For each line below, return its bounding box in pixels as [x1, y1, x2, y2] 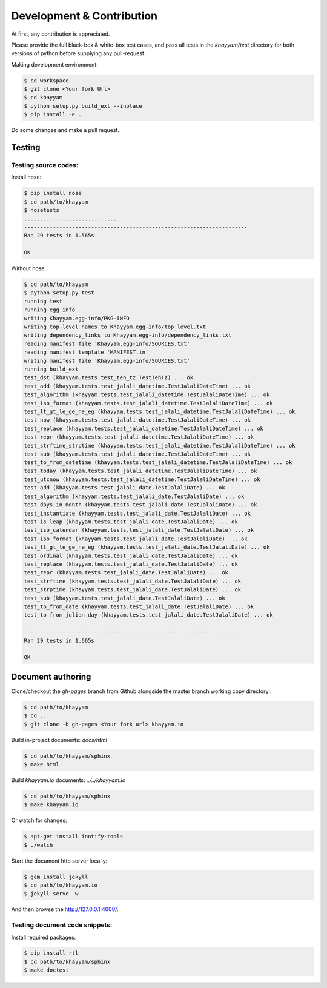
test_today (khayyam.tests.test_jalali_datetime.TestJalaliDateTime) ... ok [24, 467, 257, 474]
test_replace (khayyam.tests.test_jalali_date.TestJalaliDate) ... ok [24, 560, 239, 568]
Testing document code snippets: [11, 921, 113, 929]
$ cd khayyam [24, 94, 63, 101]
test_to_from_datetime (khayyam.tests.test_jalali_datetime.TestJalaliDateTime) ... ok [24, 459, 292, 466]
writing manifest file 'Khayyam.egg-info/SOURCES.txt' [24, 357, 190, 364]
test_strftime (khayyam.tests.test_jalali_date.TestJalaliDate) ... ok [24, 577, 242, 585]
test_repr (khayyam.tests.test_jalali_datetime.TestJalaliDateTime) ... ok [24, 434, 254, 440]
